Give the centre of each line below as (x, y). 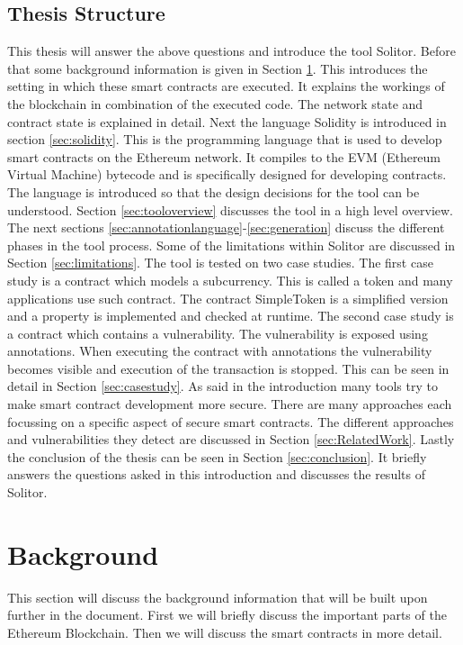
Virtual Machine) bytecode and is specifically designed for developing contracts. (227, 174)
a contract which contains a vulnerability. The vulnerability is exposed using (218, 333)
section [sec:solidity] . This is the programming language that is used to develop (225, 139)
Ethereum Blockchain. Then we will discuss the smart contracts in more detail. (225, 632)
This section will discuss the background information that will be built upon (218, 597)
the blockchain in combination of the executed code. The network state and (215, 103)
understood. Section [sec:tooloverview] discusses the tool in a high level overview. (231, 209)
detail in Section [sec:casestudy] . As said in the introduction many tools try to (223, 386)
